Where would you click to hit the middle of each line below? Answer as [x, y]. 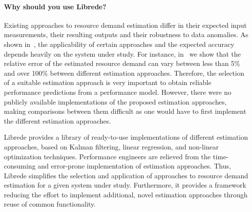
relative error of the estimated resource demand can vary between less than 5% [122, 63]
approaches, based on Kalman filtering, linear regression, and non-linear [111, 146]
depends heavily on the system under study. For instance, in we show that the [122, 53]
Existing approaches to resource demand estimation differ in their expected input [126, 25]
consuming [20, 166]
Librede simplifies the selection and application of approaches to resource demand [126, 175]
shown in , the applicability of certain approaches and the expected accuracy [119, 44]
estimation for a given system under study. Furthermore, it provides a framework [125, 185]
